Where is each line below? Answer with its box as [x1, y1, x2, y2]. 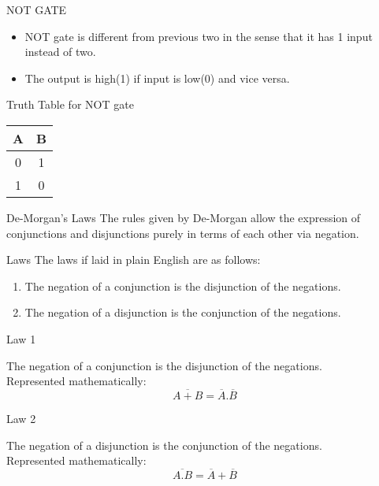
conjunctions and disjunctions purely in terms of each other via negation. [6, 224, 359, 241]
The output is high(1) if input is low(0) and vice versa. [24, 69, 290, 86]
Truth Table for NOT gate [6, 96, 134, 113]
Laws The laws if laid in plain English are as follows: [6, 251, 261, 268]
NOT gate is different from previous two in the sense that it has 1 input [24, 28, 373, 44]
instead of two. [24, 43, 96, 60]
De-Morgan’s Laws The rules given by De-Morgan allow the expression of [6, 209, 361, 225]
